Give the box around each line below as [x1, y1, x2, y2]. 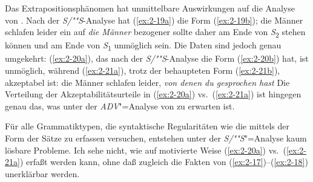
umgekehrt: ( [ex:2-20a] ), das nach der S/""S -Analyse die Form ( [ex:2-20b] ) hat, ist [5, 52, 309, 65]
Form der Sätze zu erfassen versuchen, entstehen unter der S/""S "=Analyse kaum [5, 132, 307, 144]
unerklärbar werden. [5, 167, 80, 180]
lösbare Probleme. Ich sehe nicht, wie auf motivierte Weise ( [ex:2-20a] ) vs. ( [5, 143, 286, 156]
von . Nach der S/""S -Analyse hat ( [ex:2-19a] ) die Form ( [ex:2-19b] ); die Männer [5, 13, 303, 26]
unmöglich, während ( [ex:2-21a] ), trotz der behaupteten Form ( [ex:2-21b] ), [5, 64, 280, 77]
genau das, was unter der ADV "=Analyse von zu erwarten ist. [5, 99, 235, 112]
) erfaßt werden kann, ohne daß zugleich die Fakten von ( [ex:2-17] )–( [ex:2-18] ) [19, 155, 308, 168]
